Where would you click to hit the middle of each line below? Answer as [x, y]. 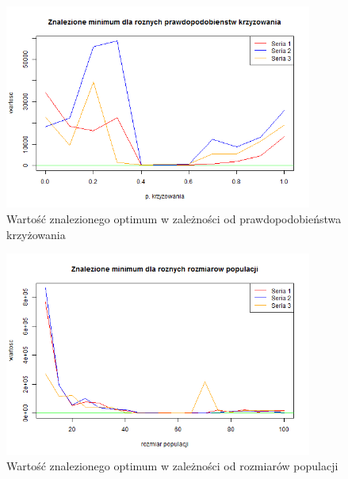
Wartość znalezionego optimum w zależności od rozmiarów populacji [172, 466]
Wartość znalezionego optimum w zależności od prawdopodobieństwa [174, 218]
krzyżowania [36, 234]
